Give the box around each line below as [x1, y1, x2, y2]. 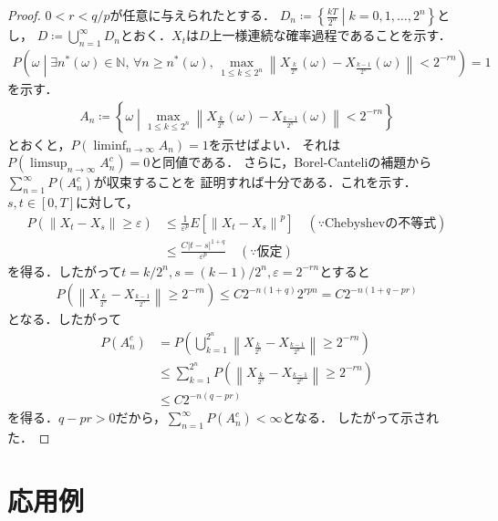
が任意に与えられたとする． [109, 5, 276, 24]
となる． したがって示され [282, 408, 440, 427]
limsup [30, 157, 67, 171]
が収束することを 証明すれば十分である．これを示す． [93, 172, 417, 192]
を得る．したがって [7, 261, 122, 280]
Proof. [7, 5, 41, 24]
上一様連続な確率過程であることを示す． [209, 26, 451, 45]
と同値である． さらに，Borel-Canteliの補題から [150, 152, 432, 172]
